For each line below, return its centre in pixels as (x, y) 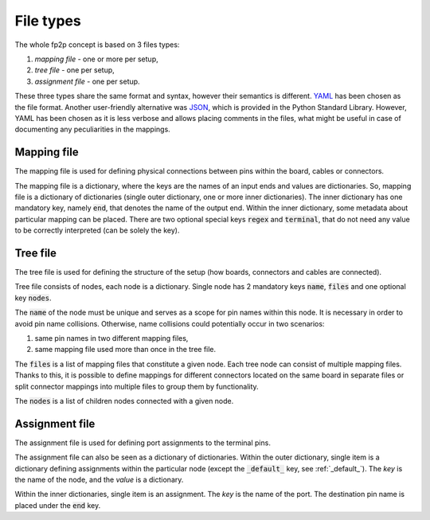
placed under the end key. (58, 505)
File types (48, 21)
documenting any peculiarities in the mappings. (92, 129)
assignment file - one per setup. (87, 81)
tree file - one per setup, (74, 70)
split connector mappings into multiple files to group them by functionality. (137, 386)
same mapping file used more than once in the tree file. (125, 350)
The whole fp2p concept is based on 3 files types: (97, 45)
